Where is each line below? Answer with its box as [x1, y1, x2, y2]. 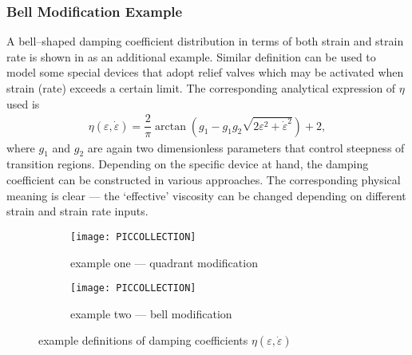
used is [6, 95, 40, 112]
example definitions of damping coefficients [38, 332, 248, 349]
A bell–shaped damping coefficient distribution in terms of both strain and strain [6, 33, 404, 49]
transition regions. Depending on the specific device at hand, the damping [6, 156, 369, 172]
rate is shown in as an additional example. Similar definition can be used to [6, 48, 376, 65]
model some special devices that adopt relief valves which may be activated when [6, 64, 404, 81]
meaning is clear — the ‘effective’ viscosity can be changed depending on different [6, 187, 406, 203]
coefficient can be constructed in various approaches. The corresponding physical [6, 172, 401, 188]
